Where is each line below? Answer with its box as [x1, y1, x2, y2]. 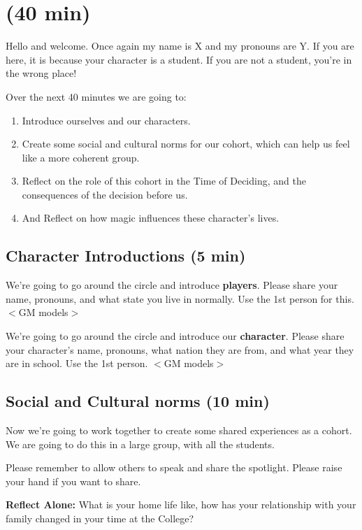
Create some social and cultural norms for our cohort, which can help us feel [22, 136, 350, 151]
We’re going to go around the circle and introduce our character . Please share [6, 329, 345, 343]
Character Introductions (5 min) [6, 245, 246, 266]
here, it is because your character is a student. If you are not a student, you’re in [6, 52, 352, 66]
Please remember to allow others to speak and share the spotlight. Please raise [6, 460, 342, 475]
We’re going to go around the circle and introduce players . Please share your [6, 278, 338, 292]
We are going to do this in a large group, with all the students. [6, 436, 275, 451]
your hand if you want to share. [6, 473, 141, 488]
